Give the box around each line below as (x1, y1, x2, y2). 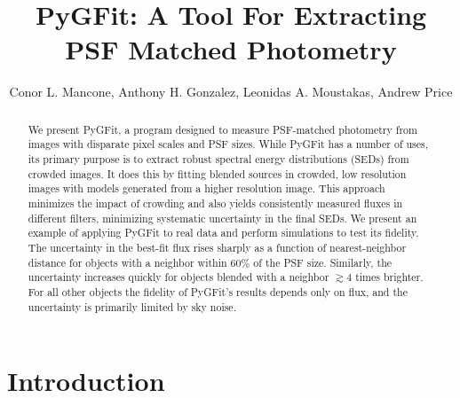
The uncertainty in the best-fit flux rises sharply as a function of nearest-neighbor (28, 239, 407, 254)
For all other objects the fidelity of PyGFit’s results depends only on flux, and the (28, 284, 408, 299)
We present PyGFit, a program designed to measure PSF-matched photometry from (28, 121, 417, 137)
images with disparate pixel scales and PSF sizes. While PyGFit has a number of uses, (28, 137, 429, 152)
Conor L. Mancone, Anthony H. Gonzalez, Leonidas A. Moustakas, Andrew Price (9, 82, 453, 101)
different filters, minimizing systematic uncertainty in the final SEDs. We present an (28, 210, 417, 225)
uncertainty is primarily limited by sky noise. (28, 299, 236, 314)
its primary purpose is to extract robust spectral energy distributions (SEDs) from (28, 152, 409, 167)
